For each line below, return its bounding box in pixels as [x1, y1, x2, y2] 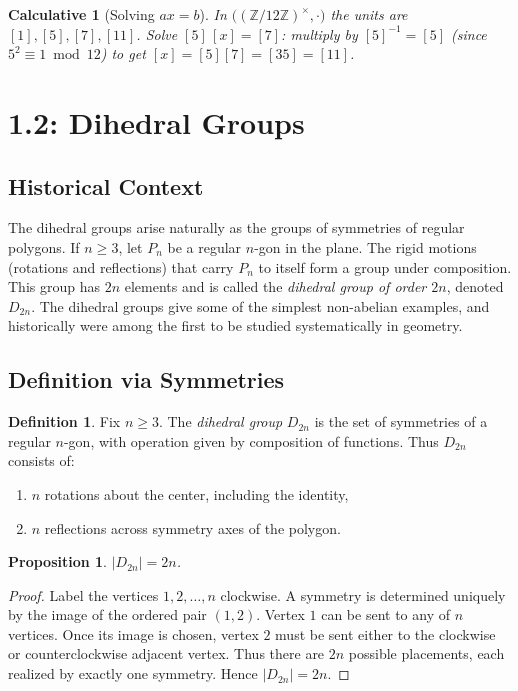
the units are [330, 4, 408, 24]
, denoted [446, 276, 504, 297]
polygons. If [8, 236, 80, 257]
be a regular [167, 236, 242, 257]
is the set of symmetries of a [314, 411, 488, 432]
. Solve [136, 23, 178, 44]
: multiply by [281, 23, 358, 44]
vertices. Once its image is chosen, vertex [8, 623, 259, 644]
